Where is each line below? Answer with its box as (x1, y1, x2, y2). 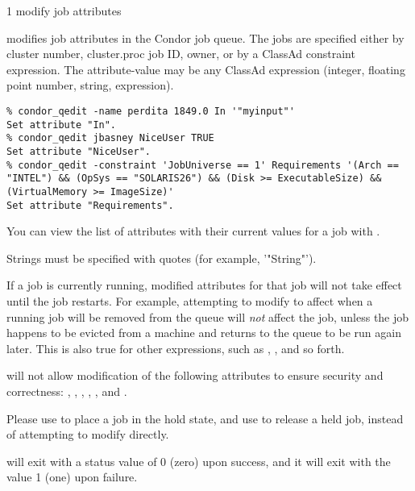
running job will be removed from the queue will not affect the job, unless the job (6, 308, 409, 325)
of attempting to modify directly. (6, 426, 169, 443)
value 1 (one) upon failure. (6, 468, 138, 485)
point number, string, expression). (6, 77, 174, 94)
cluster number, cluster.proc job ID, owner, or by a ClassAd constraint (6, 45, 355, 62)
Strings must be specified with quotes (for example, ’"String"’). (6, 249, 317, 266)
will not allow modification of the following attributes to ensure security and (6, 367, 384, 384)
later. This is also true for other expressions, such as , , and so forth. (6, 339, 345, 356)
